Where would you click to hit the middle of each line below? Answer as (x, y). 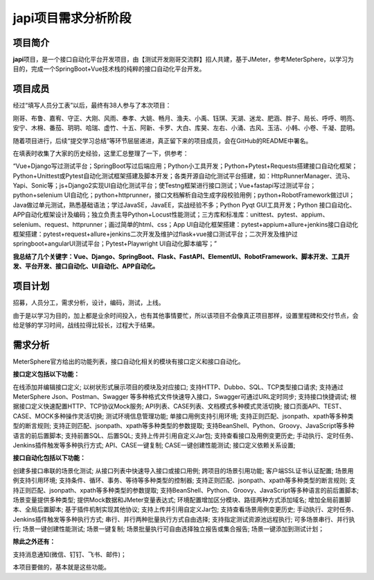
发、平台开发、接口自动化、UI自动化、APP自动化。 (86, 266)
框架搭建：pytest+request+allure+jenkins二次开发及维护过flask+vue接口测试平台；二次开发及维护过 (155, 234)
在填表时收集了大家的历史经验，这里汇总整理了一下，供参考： (101, 153)
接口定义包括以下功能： (46, 374)
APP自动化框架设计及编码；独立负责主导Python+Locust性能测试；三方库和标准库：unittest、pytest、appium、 (171, 214)
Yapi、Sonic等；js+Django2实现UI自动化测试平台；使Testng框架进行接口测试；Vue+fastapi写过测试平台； (164, 186)
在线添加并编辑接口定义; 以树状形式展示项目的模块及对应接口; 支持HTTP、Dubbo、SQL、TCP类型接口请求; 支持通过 (178, 387)
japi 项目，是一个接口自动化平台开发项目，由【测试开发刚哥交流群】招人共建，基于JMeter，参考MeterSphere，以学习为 (184, 60)
